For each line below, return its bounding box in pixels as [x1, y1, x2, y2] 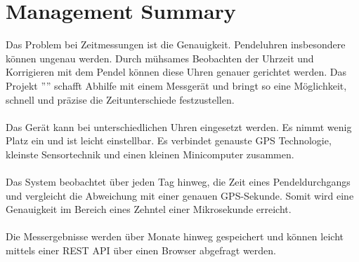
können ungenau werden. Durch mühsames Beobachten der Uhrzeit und [6, 50, 314, 65]
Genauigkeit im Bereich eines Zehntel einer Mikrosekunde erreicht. [6, 202, 292, 216]
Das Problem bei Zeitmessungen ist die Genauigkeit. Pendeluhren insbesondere [6, 37, 346, 52]
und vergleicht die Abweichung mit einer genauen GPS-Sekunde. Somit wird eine [6, 188, 354, 202]
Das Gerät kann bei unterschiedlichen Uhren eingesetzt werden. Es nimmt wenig [6, 119, 352, 134]
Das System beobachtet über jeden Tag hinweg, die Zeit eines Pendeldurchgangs [6, 174, 351, 189]
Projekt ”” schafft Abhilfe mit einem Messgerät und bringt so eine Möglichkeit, [6, 78, 347, 92]
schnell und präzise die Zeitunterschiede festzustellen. [6, 92, 235, 106]
